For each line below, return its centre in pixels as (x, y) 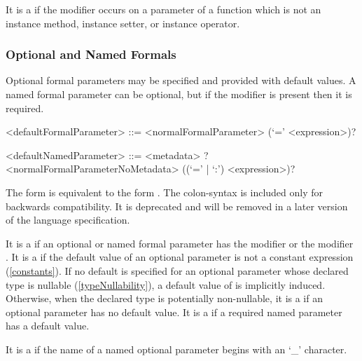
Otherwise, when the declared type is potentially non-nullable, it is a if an (164, 298)
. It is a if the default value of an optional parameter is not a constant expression (180, 257)
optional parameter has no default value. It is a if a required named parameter (174, 312)
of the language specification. (68, 220)
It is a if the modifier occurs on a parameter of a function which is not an (163, 9)
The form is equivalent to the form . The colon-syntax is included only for (165, 192)
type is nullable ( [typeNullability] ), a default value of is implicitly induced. (166, 284)
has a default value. (48, 326)
